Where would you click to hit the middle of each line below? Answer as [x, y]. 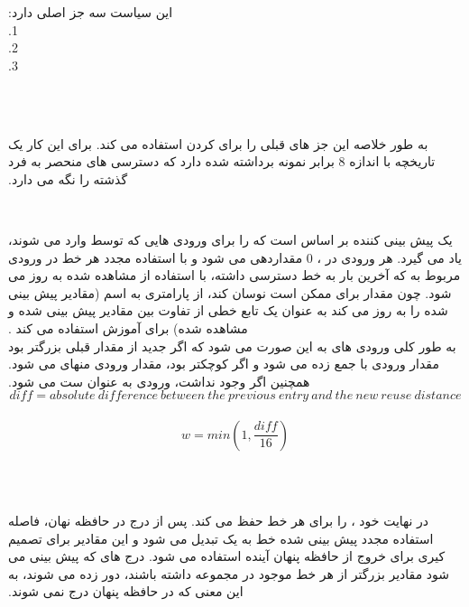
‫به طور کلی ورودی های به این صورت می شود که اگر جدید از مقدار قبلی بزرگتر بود [232, 346]
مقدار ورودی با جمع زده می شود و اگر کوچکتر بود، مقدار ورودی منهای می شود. [224, 364]
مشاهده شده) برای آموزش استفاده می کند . [128, 327]
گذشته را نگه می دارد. [68, 178]
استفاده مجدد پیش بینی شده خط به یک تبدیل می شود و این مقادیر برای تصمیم [221, 538]
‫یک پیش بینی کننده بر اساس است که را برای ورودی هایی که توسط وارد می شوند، [230, 239]
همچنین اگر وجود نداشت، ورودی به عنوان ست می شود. [159, 381]
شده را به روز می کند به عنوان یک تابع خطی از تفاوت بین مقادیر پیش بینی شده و [228, 310]
